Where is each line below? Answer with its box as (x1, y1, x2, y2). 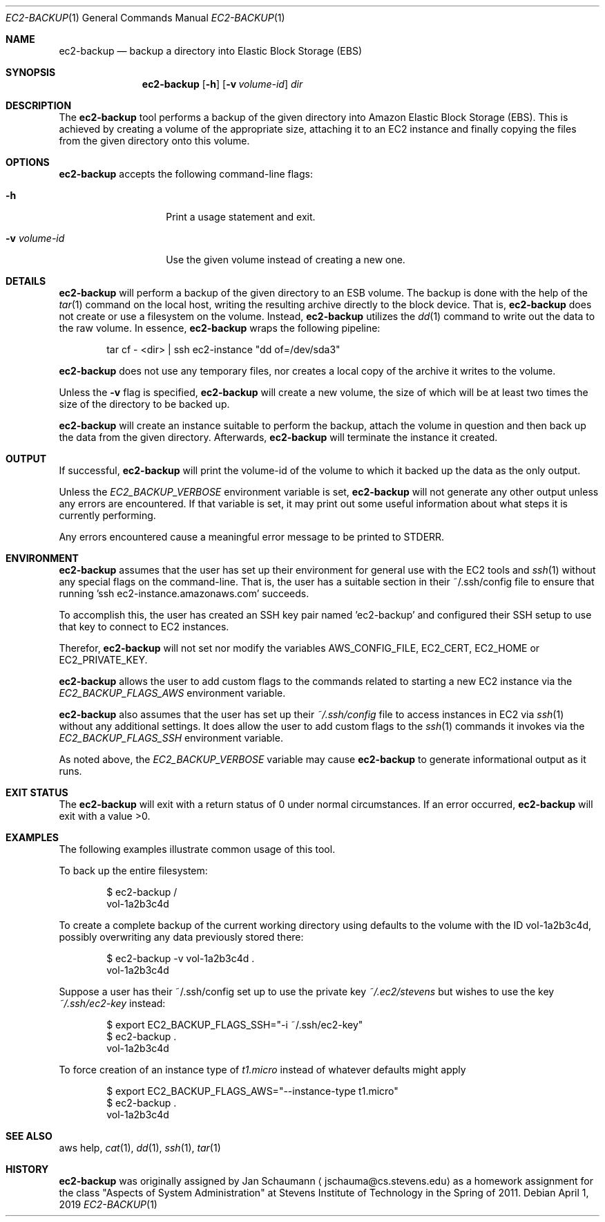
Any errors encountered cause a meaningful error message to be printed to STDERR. (59, 531, 445, 543)
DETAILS (6, 275, 46, 287)
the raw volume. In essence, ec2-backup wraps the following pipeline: (59, 322, 381, 334)
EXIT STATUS (6, 787, 68, 798)
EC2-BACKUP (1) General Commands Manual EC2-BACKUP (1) (6, 12, 285, 23)
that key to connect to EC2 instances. (59, 621, 229, 632)
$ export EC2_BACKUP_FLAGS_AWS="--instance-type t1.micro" (106, 1085, 398, 1097)
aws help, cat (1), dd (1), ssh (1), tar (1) (59, 1142, 221, 1154)
